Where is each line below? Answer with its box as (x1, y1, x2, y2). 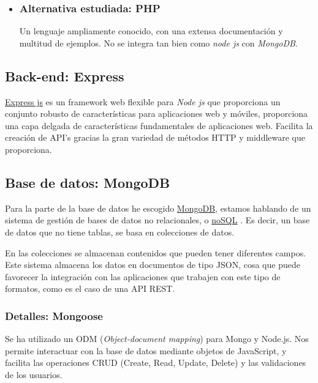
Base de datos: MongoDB (5, 173, 170, 191)
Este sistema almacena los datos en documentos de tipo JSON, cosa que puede (5, 258, 300, 271)
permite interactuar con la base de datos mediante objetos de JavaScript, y (5, 344, 287, 357)
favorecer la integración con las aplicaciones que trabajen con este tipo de (5, 270, 281, 283)
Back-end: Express (5, 66, 124, 85)
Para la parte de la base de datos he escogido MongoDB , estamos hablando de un (5, 201, 311, 214)
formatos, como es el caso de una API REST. (5, 282, 175, 295)
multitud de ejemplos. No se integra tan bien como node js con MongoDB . (19, 36, 298, 49)
